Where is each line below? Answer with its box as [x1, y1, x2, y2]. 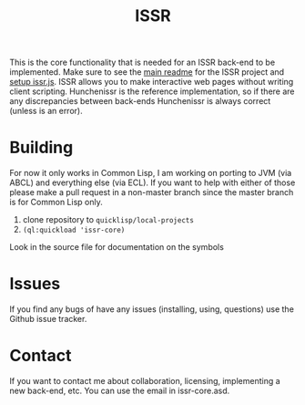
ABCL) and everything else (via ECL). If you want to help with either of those [9, 177, 296, 188]
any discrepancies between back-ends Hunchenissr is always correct [9, 96, 271, 107]
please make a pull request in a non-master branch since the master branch [9, 187, 294, 198]
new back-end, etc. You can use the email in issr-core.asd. [9, 385, 230, 396]
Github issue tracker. [9, 314, 87, 325]
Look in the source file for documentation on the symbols [9, 242, 225, 253]
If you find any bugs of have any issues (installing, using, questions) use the [9, 304, 294, 315]
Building [9, 138, 74, 158]
